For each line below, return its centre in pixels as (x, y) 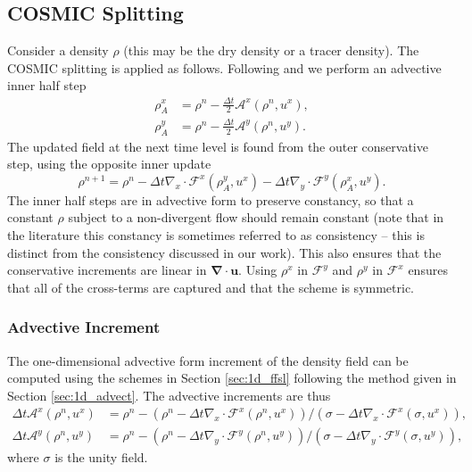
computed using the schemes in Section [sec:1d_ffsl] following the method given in (232, 378)
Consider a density (58, 50)
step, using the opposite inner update (109, 164)
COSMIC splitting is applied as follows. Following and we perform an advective (224, 67)
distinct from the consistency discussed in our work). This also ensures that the (224, 252)
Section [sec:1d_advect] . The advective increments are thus (169, 395)
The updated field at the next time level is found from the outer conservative (218, 146)
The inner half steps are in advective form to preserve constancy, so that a (211, 199)
